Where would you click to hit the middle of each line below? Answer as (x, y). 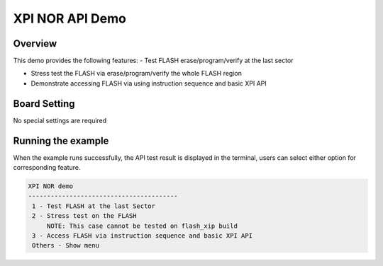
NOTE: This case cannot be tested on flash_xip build (142, 226)
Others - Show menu (66, 245)
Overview (35, 44)
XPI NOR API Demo (70, 18)
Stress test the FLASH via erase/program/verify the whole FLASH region (137, 74)
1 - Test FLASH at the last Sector (94, 206)
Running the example (61, 140)
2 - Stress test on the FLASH (85, 216)
